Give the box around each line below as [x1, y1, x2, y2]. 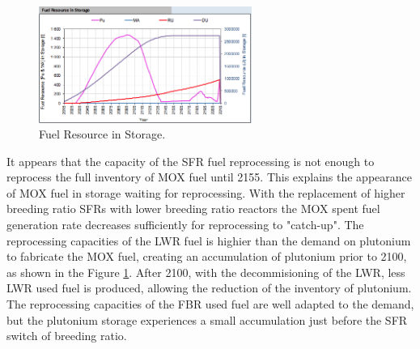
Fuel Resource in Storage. [39, 126, 166, 143]
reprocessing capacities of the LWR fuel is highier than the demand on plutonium [6, 232, 411, 249]
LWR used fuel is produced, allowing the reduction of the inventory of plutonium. [6, 279, 412, 296]
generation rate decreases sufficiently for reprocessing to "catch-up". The [6, 216, 364, 233]
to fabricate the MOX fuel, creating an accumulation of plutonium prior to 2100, [6, 248, 407, 265]
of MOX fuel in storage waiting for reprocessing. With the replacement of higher [6, 184, 405, 201]
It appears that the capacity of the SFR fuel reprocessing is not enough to [6, 152, 375, 169]
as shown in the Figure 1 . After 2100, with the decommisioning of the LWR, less [6, 263, 405, 280]
